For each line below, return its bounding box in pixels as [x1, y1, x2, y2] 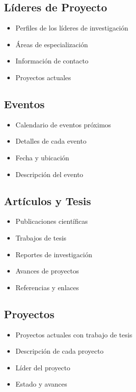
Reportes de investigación [15, 249, 92, 259]
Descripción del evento [15, 169, 83, 179]
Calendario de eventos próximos [15, 119, 111, 129]
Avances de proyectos [15, 266, 79, 276]
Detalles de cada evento [15, 136, 86, 146]
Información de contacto [15, 56, 89, 66]
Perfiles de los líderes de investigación [15, 23, 129, 33]
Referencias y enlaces [15, 282, 79, 292]
